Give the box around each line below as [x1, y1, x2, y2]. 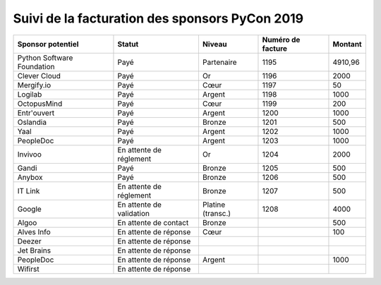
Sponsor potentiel [17, 39, 79, 49]
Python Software [17, 53, 73, 63]
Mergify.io [17, 80, 52, 90]
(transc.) [202, 208, 231, 218]
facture [262, 43, 288, 53]
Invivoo [17, 149, 42, 159]
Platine [202, 200, 226, 210]
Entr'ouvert [17, 108, 55, 118]
